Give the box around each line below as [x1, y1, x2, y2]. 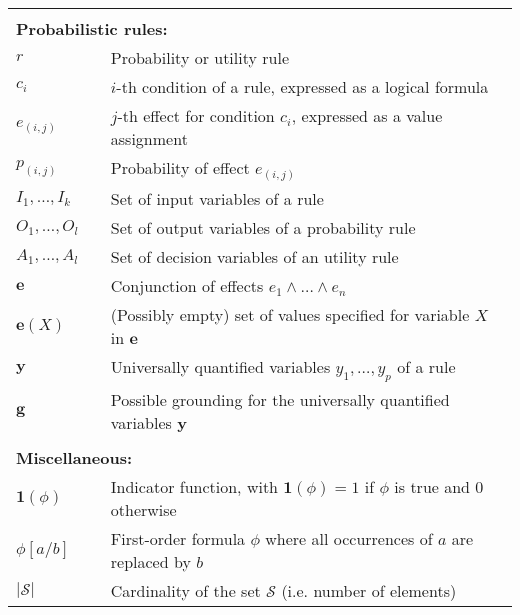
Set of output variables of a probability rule [110, 216, 416, 240]
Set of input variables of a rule [110, 187, 324, 211]
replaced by [110, 550, 191, 574]
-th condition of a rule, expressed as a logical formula [116, 75, 489, 98]
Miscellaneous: [16, 446, 133, 470]
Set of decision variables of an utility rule [110, 245, 399, 269]
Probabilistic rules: [16, 17, 168, 40]
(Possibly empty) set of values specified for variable [110, 303, 470, 327]
